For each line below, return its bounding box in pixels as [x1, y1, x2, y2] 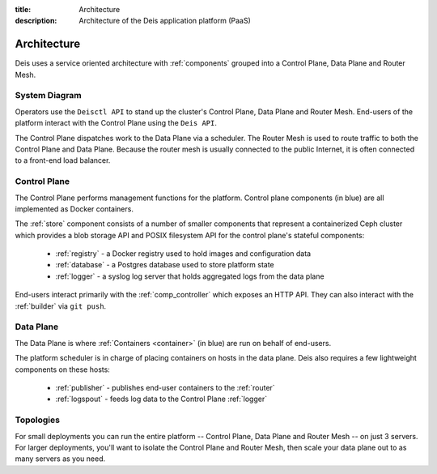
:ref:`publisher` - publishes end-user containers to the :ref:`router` [55, 382, 275, 392]
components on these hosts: [15, 365, 111, 374]
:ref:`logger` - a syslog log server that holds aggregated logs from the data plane [55, 271, 325, 281]
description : [15, 16, 57, 26]
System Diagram [15, 90, 83, 101]
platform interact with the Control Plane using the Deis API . [15, 118, 218, 128]
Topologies [15, 414, 61, 425]
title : [15, 5, 32, 14]
